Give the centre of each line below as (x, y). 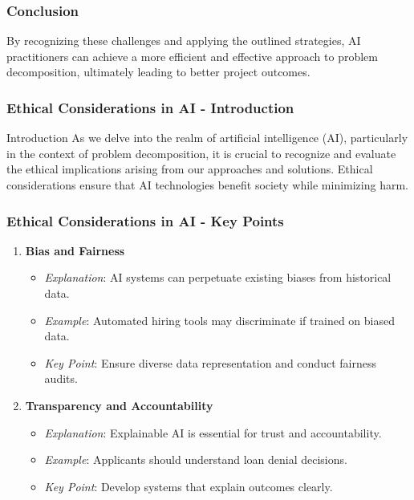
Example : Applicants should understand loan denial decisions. (196, 459)
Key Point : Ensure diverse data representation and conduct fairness (210, 362)
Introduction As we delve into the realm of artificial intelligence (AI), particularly (207, 138)
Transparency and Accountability (119, 405)
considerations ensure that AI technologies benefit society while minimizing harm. (207, 185)
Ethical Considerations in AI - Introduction (150, 107)
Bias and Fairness (75, 250)
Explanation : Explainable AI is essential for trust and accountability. (213, 432)
